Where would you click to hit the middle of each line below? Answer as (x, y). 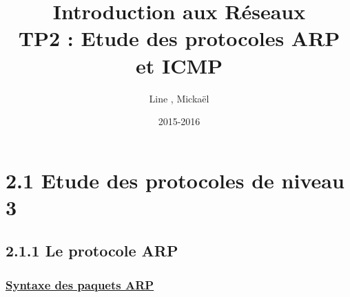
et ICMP (179, 65)
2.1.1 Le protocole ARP (92, 251)
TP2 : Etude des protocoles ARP (179, 38)
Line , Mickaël (179, 98)
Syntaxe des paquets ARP (80, 284)
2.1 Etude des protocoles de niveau (175, 180)
